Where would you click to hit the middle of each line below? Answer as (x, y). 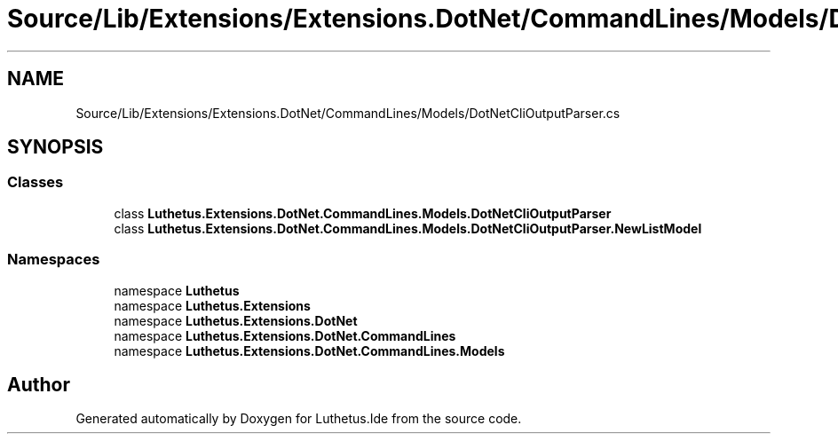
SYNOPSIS (55, 147)
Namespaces (54, 260)
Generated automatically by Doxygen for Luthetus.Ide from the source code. (299, 419)
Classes (36, 182)
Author (39, 384)
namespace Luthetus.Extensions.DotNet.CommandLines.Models (309, 350)
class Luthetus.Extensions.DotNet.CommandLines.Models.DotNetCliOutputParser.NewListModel (408, 228)
